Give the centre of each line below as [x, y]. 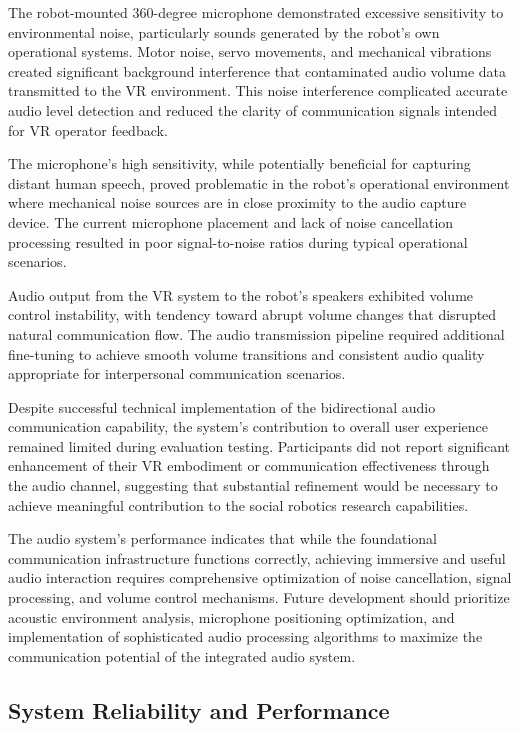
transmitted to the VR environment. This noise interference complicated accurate [258, 90]
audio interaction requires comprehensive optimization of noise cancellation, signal [260, 577]
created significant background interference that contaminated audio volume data [257, 70]
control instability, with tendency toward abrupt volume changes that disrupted [252, 314]
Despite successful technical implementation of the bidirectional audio [222, 406]
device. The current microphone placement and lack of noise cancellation [231, 221]
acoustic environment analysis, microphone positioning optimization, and [231, 616]
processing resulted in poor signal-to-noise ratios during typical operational [238, 241]
